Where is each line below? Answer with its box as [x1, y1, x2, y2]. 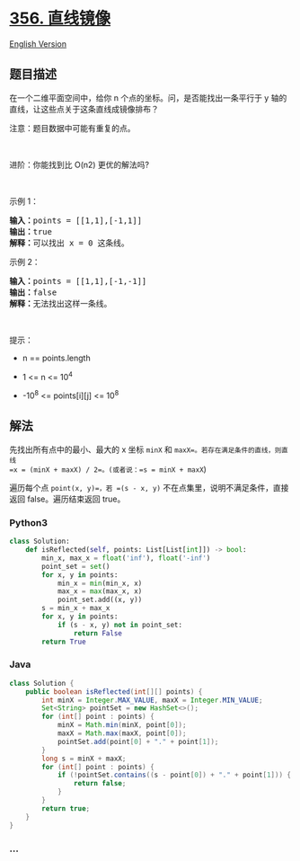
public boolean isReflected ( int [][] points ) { [25, 687, 203, 697]
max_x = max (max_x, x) [57, 587, 143, 596]
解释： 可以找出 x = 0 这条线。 [9, 237, 130, 248]
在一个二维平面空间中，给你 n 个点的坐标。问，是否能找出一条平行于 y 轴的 [9, 92, 287, 103]
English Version [9, 38, 67, 49]
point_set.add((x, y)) [57, 595, 143, 605]
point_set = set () [41, 562, 110, 571]
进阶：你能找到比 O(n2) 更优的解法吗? [9, 159, 150, 170]
